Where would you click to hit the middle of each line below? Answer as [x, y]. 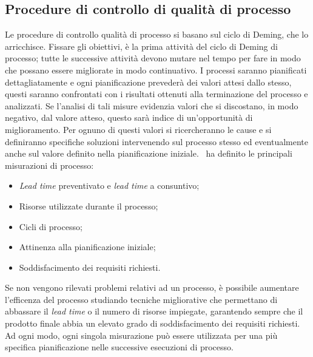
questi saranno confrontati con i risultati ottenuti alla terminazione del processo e [156, 94]
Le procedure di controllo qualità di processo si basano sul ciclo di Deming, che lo [157, 34]
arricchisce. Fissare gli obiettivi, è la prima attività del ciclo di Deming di [141, 46]
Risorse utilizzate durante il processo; [89, 206]
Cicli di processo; [51, 226]
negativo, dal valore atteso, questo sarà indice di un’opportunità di [129, 117]
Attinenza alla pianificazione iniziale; [87, 247]
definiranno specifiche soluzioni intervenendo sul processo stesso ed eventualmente [157, 141]
